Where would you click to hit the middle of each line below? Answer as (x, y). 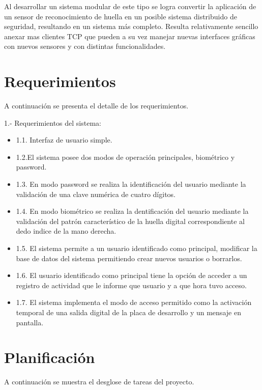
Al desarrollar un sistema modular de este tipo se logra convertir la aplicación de (130, 6)
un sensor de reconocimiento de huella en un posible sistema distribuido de (121, 16)
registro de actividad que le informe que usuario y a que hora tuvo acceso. (131, 285)
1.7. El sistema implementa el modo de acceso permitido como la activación (134, 302)
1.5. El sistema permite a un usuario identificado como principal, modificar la (137, 248)
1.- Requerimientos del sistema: (53, 122)
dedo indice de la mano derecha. (66, 231)
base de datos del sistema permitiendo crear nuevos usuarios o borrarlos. (129, 258)
